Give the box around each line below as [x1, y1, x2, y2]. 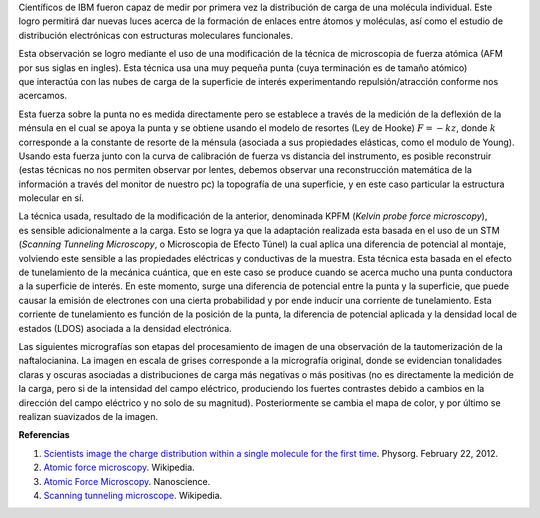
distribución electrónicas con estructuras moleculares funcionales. [18, 29, 294, 41]
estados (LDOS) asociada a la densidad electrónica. [18, 322, 232, 334]
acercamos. [18, 90, 68, 102]
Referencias [18, 429, 70, 441]
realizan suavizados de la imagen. [18, 410, 159, 422]
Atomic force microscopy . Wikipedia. [43, 461, 195, 474]
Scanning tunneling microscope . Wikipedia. [43, 489, 223, 501]
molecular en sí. [18, 192, 85, 204]
